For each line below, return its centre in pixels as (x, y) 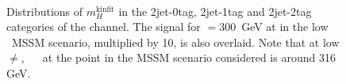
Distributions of (45, 11)
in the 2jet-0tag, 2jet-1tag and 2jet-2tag (215, 11)
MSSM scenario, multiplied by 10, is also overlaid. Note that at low (175, 42)
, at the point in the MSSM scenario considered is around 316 (178, 57)
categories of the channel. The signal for (104, 27)
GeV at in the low (285, 27)
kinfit (105, 9)
